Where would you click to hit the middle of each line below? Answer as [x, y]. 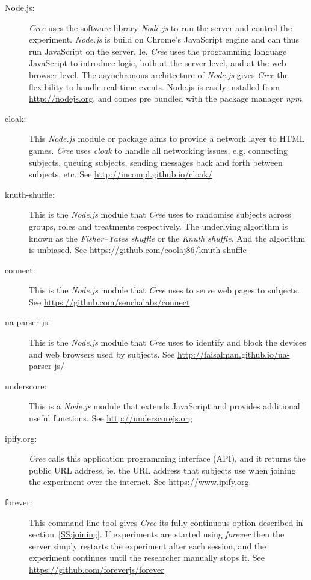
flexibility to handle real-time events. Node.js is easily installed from [154, 86]
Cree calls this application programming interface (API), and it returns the [167, 458]
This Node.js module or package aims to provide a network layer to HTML [167, 139]
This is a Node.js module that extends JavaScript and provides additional [165, 406]
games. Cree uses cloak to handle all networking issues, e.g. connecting [159, 150]
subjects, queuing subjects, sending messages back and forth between [156, 162]
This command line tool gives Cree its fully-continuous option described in [166, 522]
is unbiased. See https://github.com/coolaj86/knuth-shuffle [138, 250]
